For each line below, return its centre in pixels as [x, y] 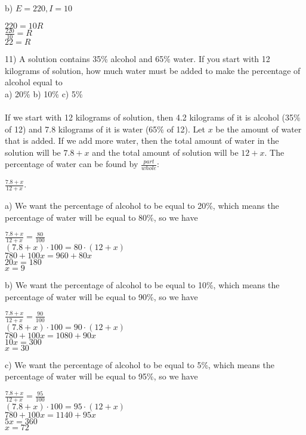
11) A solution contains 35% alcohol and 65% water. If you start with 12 [137, 58]
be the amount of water [259, 129]
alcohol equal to [34, 82]
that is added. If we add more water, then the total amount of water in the [142, 141]
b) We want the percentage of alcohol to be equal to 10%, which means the [142, 285]
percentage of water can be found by [72, 164]
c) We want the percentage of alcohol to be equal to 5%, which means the [140, 364]
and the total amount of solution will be [165, 152]
